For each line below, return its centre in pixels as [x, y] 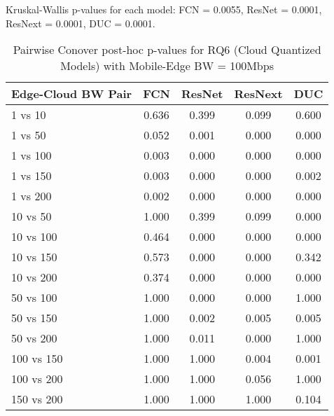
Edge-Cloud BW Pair [72, 94]
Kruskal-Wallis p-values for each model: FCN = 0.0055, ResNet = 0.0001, [164, 9]
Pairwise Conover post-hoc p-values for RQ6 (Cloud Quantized [167, 50]
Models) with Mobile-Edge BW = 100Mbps [167, 66]
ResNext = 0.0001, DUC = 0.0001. [81, 23]
